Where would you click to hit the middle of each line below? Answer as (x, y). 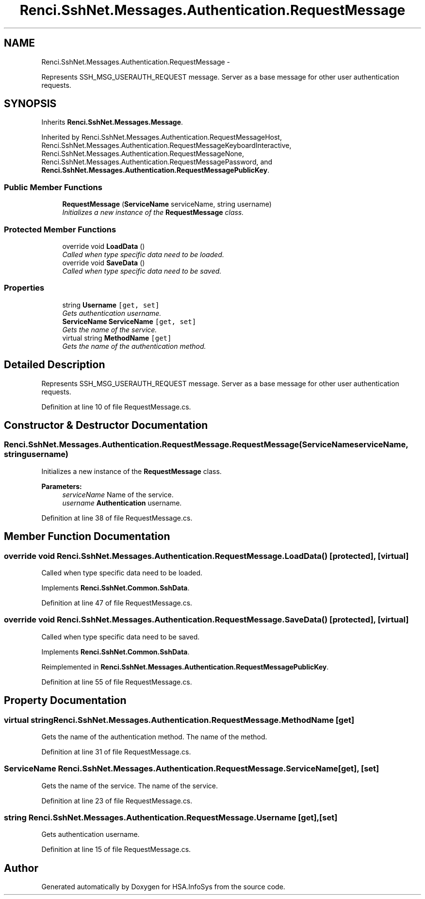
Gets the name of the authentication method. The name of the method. (154, 736)
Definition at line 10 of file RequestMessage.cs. (116, 407)
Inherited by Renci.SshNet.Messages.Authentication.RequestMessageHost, (162, 137)
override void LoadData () (104, 246)
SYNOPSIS (30, 104)
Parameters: (62, 486)
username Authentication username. (122, 503)
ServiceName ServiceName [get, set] (129, 321)
